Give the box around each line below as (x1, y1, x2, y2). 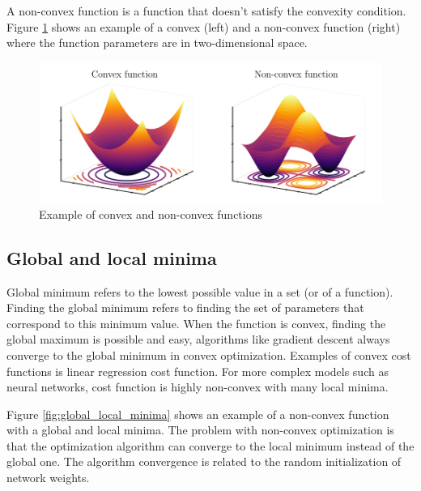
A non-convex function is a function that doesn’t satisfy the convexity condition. (6, 2, 406, 19)
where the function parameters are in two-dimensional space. (6, 34, 308, 51)
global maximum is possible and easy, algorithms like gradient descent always (6, 331, 390, 348)
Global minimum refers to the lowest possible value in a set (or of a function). (6, 283, 393, 300)
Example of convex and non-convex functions (39, 205, 263, 222)
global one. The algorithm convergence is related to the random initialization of (6, 453, 402, 470)
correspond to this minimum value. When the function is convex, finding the (6, 314, 386, 331)
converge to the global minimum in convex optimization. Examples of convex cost (6, 346, 411, 363)
